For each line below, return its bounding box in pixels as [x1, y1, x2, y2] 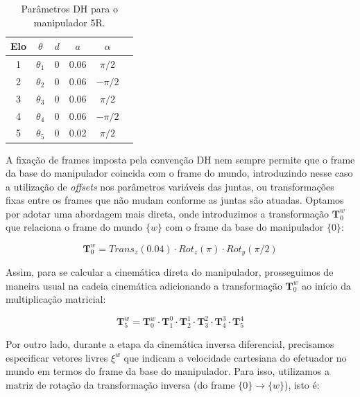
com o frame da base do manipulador [165, 220, 324, 234]
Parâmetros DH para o [21, 1, 118, 15]
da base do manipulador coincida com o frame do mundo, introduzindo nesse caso [6, 166, 353, 180]
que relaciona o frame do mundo [6, 220, 143, 234]
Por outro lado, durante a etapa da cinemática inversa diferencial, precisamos [6, 337, 334, 351]
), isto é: [284, 377, 320, 391]
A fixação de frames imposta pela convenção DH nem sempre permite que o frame [6, 152, 355, 166]
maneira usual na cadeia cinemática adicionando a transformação [6, 278, 282, 292]
